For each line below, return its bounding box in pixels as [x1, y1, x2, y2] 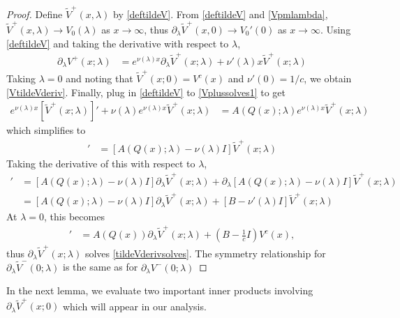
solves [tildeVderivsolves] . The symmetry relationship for [84, 245, 326, 260]
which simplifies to [6, 123, 86, 137]
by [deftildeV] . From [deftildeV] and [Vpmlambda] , [113, 6, 328, 21]
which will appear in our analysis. [62, 298, 207, 313]
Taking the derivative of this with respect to [6, 156, 195, 170]
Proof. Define [6, 6, 63, 21]
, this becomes [44, 209, 105, 223]
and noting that [66, 71, 133, 86]
